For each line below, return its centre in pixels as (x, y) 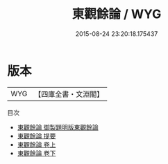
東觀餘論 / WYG (117, 14)
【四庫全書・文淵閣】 (69, 94)
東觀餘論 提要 (36, 136)
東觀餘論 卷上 (36, 144)
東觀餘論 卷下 (36, 153)
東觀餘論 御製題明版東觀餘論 (58, 127)
